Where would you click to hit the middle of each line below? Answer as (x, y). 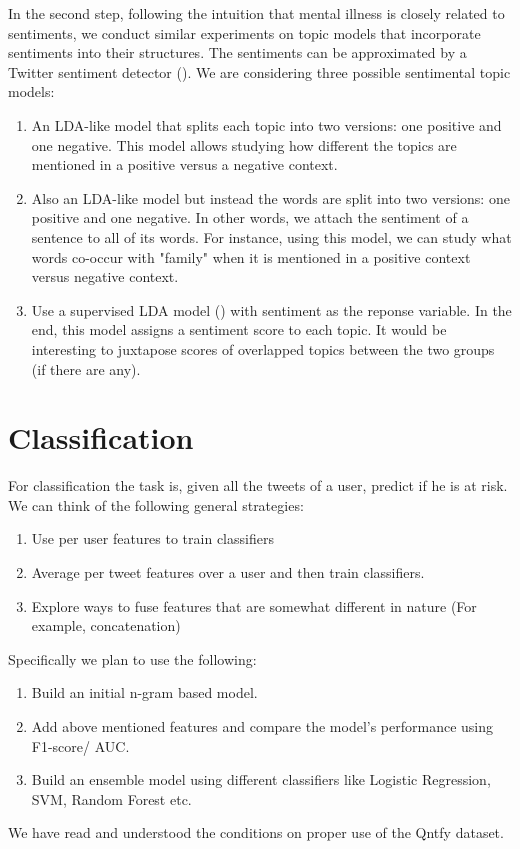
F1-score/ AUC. (80, 745)
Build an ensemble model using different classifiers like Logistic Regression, (261, 779)
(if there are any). (86, 368)
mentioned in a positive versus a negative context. (184, 164)
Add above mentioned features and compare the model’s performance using (262, 725)
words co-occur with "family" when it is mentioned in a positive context (251, 256)
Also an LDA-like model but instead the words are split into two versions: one (270, 197)
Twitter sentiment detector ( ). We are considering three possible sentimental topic (259, 71)
